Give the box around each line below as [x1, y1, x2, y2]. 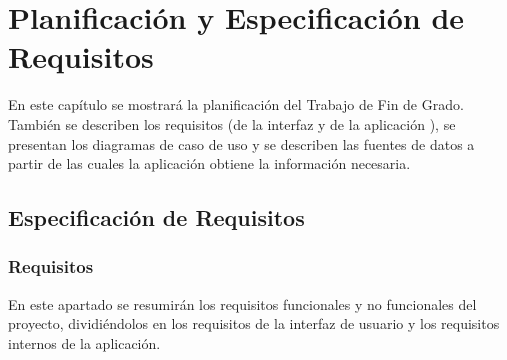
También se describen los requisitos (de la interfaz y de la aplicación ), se [8, 113, 456, 134]
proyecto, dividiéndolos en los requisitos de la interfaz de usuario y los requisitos [8, 313, 500, 334]
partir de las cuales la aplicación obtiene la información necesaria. [8, 153, 411, 174]
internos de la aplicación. [8, 332, 161, 353]
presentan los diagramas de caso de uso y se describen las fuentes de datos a [8, 133, 475, 154]
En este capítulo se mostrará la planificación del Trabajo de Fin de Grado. [8, 94, 464, 115]
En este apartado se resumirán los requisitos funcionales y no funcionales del [8, 293, 477, 314]
